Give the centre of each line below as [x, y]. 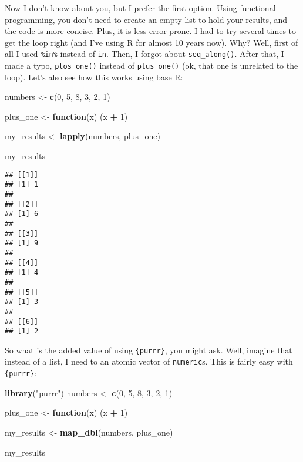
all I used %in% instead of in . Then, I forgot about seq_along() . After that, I [144, 54]
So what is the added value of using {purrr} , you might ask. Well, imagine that [149, 350]
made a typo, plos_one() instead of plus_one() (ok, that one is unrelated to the [151, 65]
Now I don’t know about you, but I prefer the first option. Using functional [140, 8]
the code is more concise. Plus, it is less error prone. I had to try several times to [151, 31]
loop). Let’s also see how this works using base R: [94, 77]
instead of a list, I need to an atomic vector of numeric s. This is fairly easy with [149, 361]
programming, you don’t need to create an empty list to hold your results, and [146, 19]
